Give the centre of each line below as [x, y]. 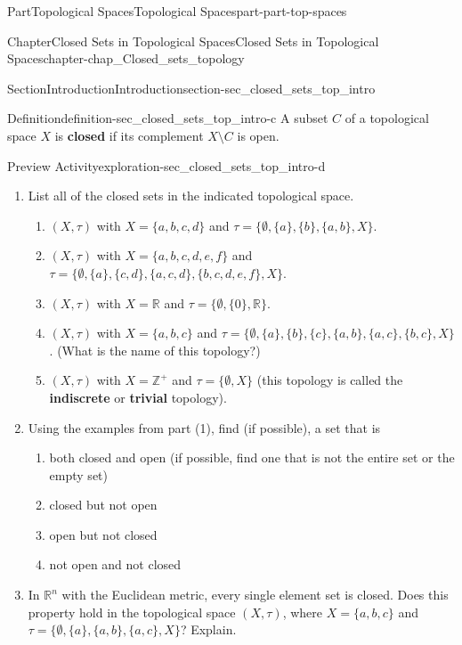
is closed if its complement [129, 135]
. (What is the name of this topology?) [155, 350]
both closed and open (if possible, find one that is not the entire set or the [252, 457]
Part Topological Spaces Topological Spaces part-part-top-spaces [177, 11]
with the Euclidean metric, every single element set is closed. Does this [255, 595]
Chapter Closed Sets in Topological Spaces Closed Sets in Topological [193, 41]
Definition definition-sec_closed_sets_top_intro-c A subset [168, 118]
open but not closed [103, 534]
